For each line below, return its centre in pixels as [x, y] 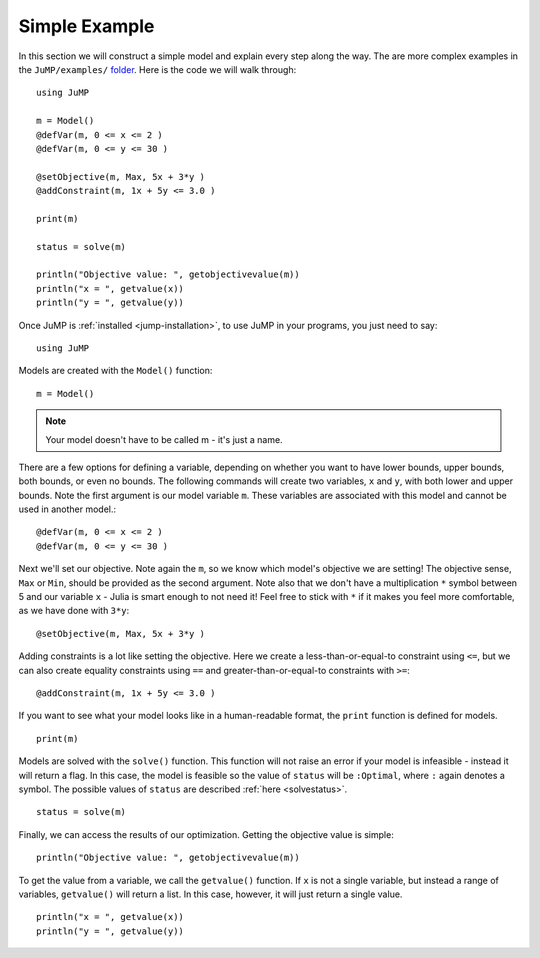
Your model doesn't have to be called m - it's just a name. [164, 439]
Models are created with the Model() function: [115, 371]
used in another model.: [67, 509]
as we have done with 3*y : [74, 611]
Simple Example [86, 26]
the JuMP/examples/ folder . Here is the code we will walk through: [157, 69]
